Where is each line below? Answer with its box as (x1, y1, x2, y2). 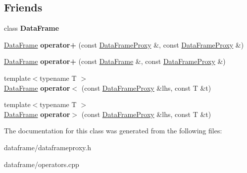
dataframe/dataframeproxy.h (4, 142, 91, 152)
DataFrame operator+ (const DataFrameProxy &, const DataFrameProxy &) (4, 39, 244, 50)
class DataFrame (4, 23, 59, 33)
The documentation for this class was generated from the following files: (4, 125, 222, 136)
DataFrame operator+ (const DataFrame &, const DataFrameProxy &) (4, 56, 226, 66)
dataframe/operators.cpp (4, 159, 79, 169)
